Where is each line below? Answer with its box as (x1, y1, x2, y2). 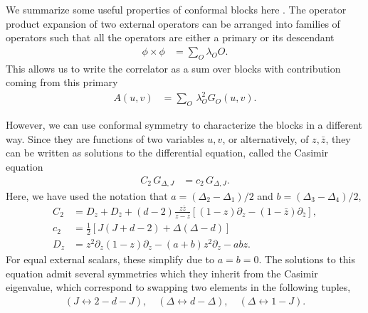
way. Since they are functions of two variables (6, 131, 204, 146)
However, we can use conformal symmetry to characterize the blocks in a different (6, 117, 362, 132)
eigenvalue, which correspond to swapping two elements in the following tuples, (6, 280, 351, 295)
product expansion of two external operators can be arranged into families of (6, 16, 340, 31)
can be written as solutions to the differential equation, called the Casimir (6, 145, 329, 160)
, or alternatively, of (222, 131, 309, 146)
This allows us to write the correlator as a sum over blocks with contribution (6, 60, 341, 75)
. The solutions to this (258, 252, 356, 267)
